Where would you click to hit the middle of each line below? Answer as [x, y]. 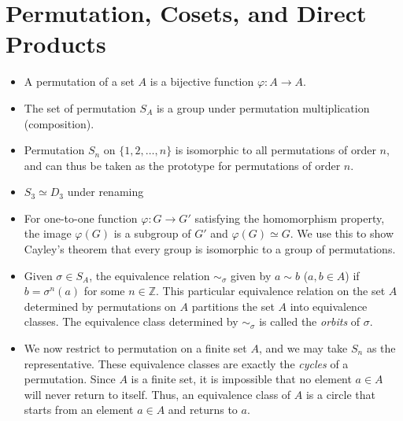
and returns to [203, 410]
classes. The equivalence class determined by [131, 321]
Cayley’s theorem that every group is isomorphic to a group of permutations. [210, 249]
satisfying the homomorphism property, [290, 218]
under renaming [105, 192]
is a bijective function [202, 81]
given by [251, 275]
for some [104, 291]
